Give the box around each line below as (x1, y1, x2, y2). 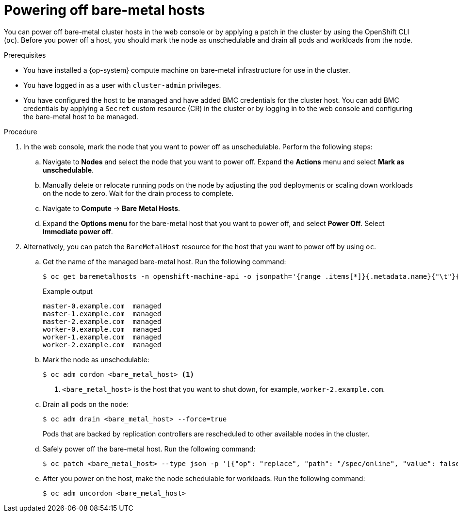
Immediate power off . (43, 227, 113, 236)
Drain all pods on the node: (43, 400, 129, 408)
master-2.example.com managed (43, 317, 162, 325)
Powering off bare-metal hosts (4, 2, 205, 18)
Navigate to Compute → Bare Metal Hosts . (43, 204, 180, 212)
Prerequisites (4, 50, 46, 59)
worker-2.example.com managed (43, 340, 162, 349)
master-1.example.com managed (43, 309, 162, 318)
